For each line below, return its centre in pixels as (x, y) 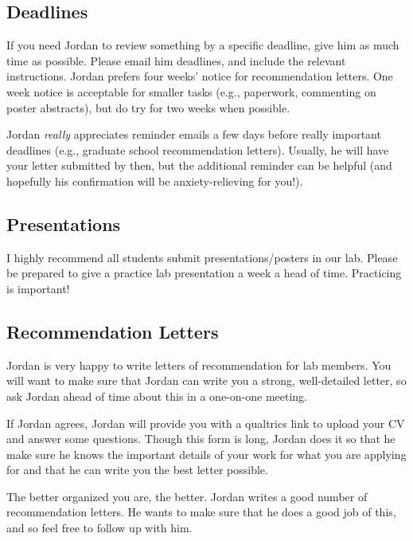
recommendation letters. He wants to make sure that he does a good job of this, (201, 512)
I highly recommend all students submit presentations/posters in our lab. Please (202, 257)
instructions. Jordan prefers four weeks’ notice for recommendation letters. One (200, 76)
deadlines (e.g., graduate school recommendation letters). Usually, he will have (198, 149)
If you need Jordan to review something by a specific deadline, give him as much (203, 45)
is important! (38, 288)
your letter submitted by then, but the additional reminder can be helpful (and (199, 165)
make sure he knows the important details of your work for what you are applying (206, 454)
